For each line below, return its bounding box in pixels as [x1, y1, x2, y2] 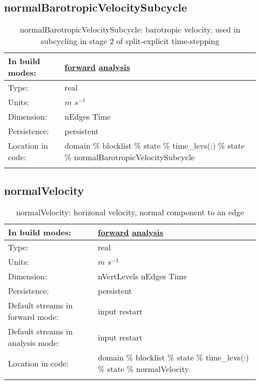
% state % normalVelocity [97, 363, 189, 375]
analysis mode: [8, 337, 59, 349]
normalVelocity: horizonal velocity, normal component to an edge [16, 206, 244, 218]
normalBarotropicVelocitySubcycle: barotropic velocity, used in [19, 24, 240, 36]
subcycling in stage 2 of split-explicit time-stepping [40, 35, 219, 47]
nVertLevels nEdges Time [97, 270, 187, 282]
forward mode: [8, 311, 58, 323]
